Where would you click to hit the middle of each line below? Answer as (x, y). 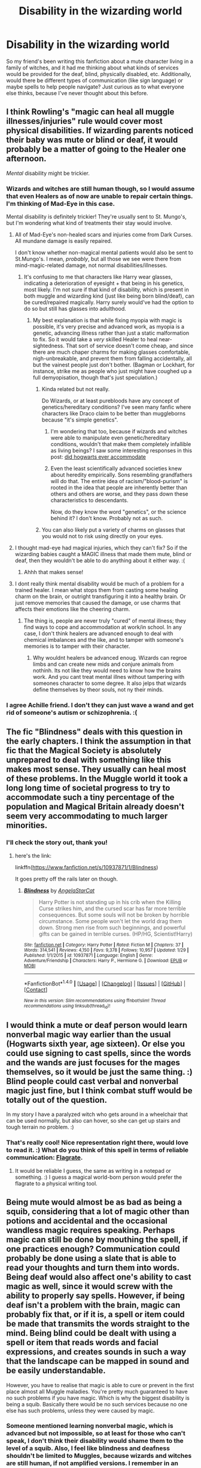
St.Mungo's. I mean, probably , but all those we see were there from (98, 259)
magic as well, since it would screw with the (90, 1286)
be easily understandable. (56, 1371)
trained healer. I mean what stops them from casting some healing (96, 590)
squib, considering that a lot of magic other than (98, 1211)
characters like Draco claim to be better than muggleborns (114, 414)
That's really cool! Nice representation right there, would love (97, 1143)
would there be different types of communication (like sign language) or (95, 80)
